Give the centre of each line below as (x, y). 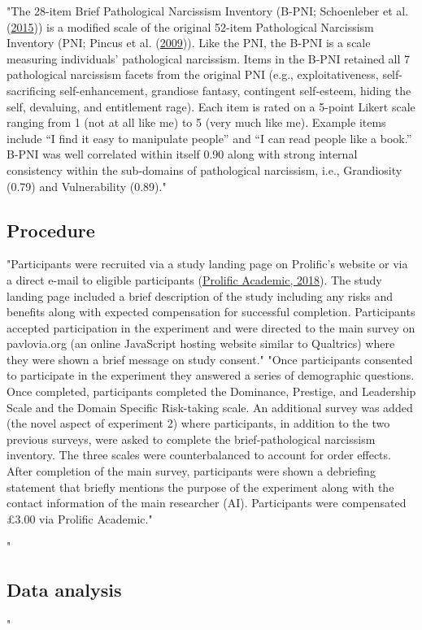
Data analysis (64, 590)
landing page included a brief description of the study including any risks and (200, 295)
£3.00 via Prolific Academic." (80, 518)
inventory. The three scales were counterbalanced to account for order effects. (199, 455)
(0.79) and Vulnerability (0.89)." (87, 186)
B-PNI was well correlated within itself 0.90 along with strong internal (182, 154)
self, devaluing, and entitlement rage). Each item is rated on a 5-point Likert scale (211, 106)
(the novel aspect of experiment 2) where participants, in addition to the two (198, 423)
